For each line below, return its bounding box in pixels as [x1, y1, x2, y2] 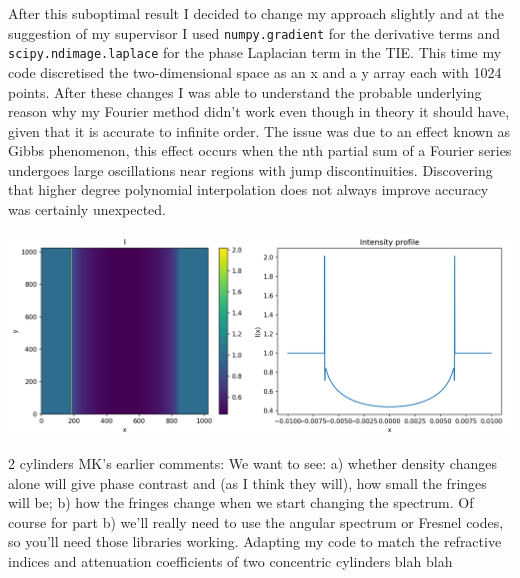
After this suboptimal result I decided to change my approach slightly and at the [8, 3, 504, 23]
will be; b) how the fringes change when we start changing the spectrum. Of [8, 492, 474, 513]
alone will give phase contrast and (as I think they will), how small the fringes [8, 472, 487, 493]
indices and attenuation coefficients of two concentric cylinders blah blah [8, 551, 453, 572]
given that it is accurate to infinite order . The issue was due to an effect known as [8, 120, 511, 141]
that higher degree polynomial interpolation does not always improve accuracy [8, 179, 489, 200]
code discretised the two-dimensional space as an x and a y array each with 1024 [8, 61, 502, 82]
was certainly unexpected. [8, 199, 167, 220]
